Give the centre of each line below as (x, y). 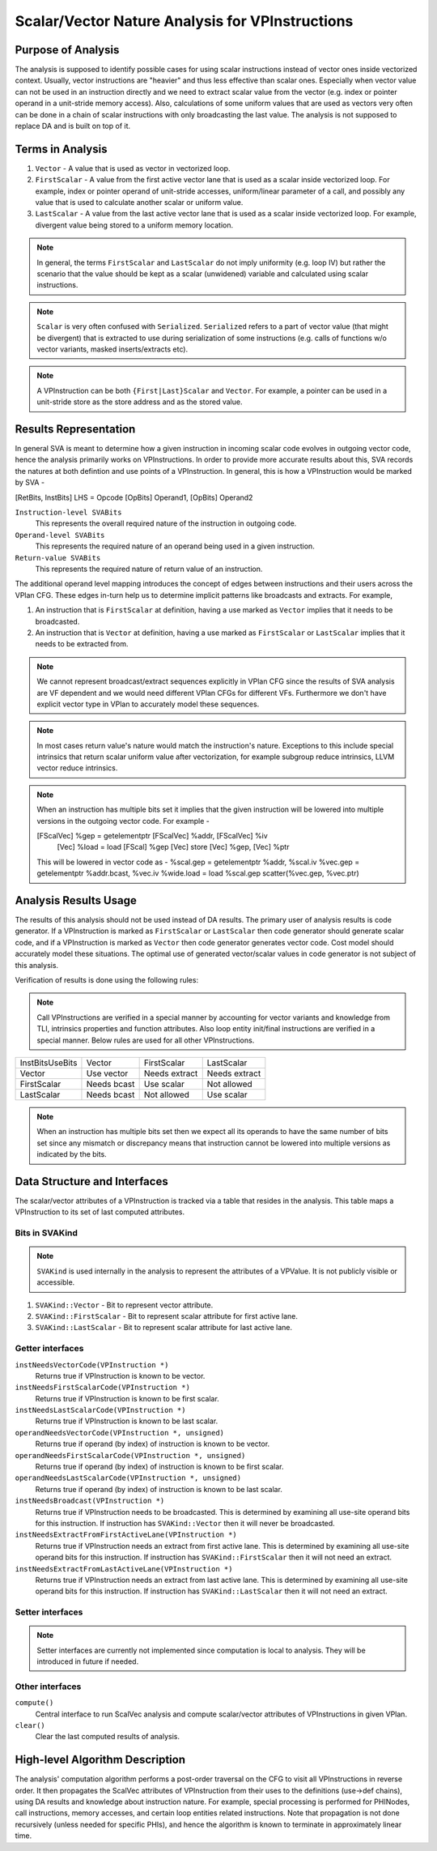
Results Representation (75, 429)
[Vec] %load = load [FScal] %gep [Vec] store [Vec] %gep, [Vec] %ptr (173, 847)
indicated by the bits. (72, 1154)
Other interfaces (48, 1687)
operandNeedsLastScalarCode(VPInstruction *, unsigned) (128, 1478)
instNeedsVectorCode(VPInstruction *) (92, 1365)
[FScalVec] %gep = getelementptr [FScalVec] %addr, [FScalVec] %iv (153, 836)
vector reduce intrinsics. (77, 768)
